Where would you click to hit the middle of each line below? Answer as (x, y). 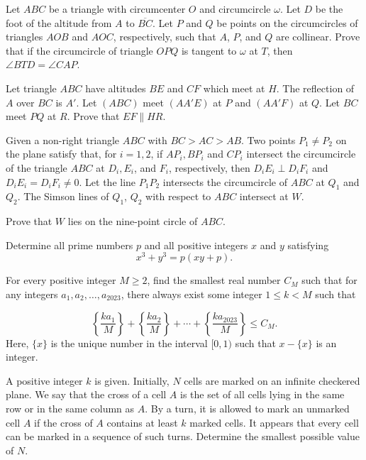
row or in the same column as (70, 408)
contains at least (142, 422)
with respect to (178, 196)
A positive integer (44, 380)
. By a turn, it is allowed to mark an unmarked (247, 408)
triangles (24, 37)
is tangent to (209, 50)
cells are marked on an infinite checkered (272, 380)
